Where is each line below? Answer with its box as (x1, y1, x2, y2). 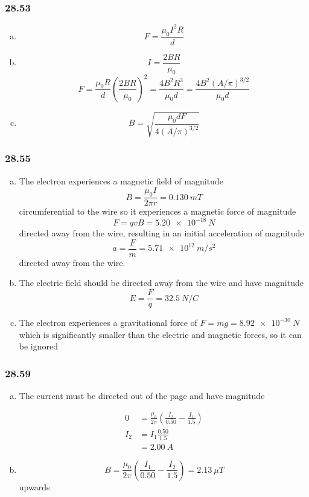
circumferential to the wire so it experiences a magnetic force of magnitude (19, 205, 296, 218)
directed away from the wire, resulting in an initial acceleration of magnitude (19, 227, 304, 239)
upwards (19, 480, 50, 493)
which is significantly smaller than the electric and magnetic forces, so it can (19, 328, 302, 340)
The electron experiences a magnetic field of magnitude (19, 174, 223, 187)
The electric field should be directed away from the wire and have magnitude (19, 276, 304, 289)
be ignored (19, 340, 59, 352)
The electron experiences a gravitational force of (19, 316, 197, 329)
